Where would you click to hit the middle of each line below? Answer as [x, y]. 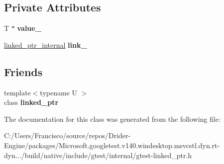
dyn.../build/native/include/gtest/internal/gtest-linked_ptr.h [98, 155]
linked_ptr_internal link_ [46, 44]
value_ [29, 28]
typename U [58, 92]
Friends [23, 71]
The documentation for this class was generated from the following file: [112, 119]
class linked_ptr [31, 102]
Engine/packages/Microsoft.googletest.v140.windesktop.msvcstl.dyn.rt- [112, 145]
